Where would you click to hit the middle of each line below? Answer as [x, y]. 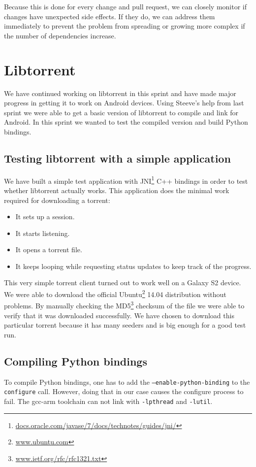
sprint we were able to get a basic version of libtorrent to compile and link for [121, 112]
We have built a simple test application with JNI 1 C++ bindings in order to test [126, 180]
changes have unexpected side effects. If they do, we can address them [110, 16]
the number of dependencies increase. [60, 35]
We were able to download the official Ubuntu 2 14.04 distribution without [115, 293]
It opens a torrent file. [49, 250]
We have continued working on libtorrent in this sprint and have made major [120, 93]
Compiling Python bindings [76, 361]
